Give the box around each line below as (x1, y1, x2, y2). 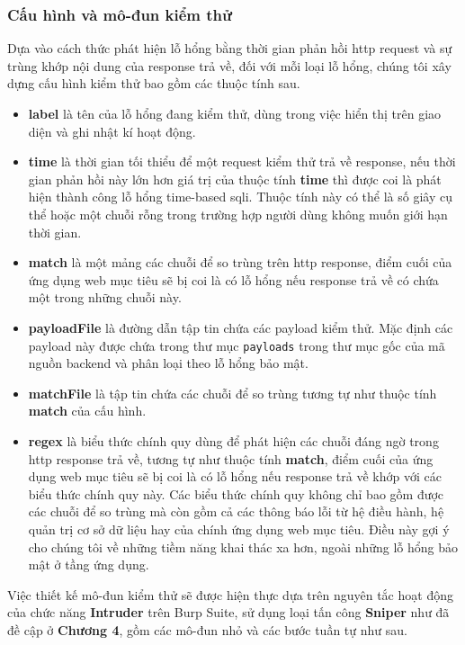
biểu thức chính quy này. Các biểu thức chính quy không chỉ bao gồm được (28, 484, 444, 503)
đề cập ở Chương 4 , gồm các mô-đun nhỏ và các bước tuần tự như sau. (7, 620, 407, 639)
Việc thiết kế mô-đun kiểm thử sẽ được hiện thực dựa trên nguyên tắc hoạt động (7, 585, 453, 604)
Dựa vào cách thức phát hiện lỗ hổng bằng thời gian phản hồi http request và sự (7, 39, 452, 58)
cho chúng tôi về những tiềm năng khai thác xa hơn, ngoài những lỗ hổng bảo (28, 537, 459, 556)
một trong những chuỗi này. (28, 288, 182, 307)
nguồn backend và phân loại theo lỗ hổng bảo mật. (28, 354, 309, 372)
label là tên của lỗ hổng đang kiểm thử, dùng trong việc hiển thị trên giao (28, 104, 442, 122)
